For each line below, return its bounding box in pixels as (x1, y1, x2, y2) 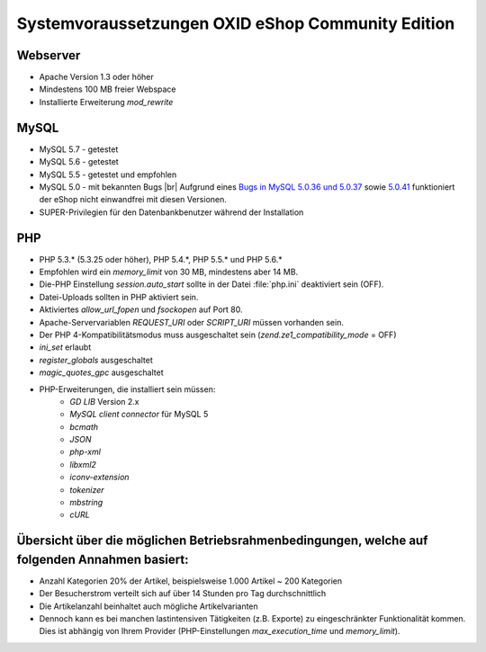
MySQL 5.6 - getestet (39, 156, 119, 167)
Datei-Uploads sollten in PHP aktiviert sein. (39, 291, 199, 302)
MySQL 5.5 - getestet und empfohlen (39, 169, 177, 180)
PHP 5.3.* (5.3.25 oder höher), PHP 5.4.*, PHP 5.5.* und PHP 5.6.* (39, 254, 283, 264)
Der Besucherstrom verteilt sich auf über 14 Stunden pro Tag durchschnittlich (39, 588, 327, 599)
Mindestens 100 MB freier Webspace (39, 84, 176, 94)
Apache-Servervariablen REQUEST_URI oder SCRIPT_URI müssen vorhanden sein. (39, 317, 344, 327)
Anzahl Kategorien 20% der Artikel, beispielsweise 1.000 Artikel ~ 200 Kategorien (39, 576, 343, 586)
